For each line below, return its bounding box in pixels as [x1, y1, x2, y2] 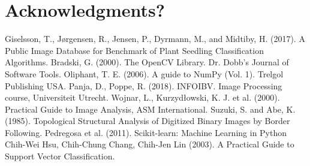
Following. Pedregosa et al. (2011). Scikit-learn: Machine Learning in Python [5, 126, 287, 138]
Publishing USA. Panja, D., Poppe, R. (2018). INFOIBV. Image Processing [5, 79, 282, 92]
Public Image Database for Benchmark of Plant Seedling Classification [5, 44, 264, 56]
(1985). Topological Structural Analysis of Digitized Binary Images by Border [5, 114, 290, 127]
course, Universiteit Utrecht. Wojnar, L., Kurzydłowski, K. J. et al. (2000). [5, 91, 280, 104]
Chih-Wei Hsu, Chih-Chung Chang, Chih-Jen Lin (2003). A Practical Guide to [5, 138, 294, 150]
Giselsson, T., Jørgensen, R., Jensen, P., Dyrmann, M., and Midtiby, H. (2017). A [5, 32, 305, 45]
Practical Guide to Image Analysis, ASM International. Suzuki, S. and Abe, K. [5, 102, 296, 115]
